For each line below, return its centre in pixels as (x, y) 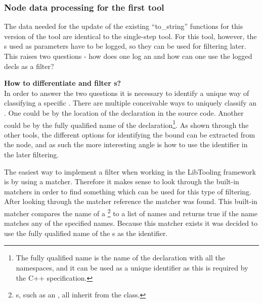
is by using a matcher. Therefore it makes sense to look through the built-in (122, 181)
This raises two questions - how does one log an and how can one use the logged (128, 56)
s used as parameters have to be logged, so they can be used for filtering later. (125, 46)
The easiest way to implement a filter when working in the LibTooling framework (130, 171)
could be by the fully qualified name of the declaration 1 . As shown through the (126, 124)
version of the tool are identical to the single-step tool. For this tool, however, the (130, 36)
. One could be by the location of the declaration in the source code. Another (124, 112)
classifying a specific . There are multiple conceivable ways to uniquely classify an (130, 103)
